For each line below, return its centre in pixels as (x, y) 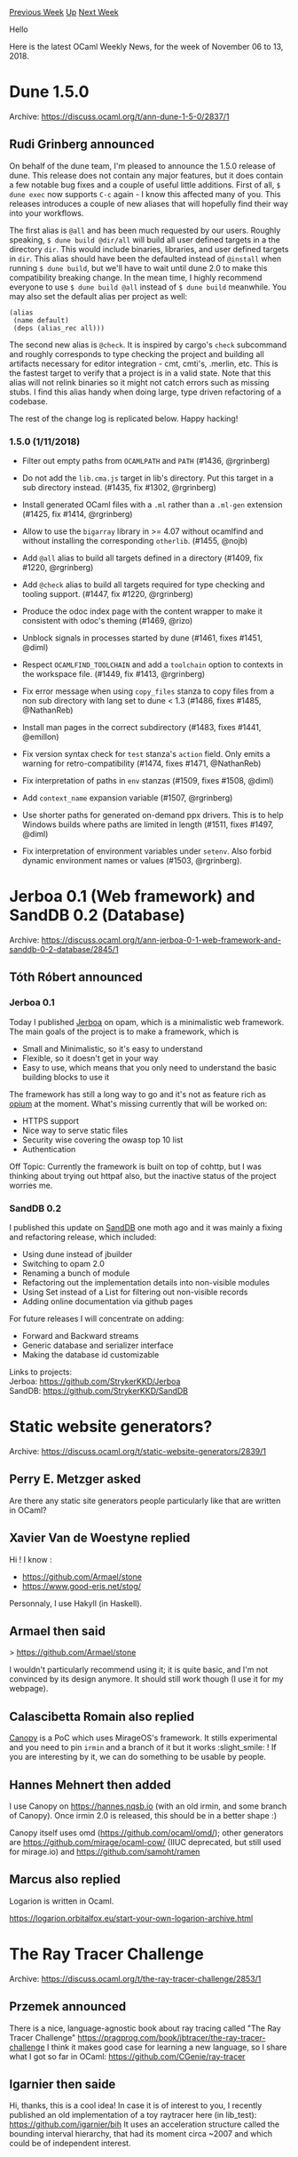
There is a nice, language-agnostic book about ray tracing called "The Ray (145, 2028)
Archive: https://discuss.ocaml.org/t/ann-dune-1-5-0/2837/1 (119, 116)
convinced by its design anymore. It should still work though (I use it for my (146, 1679)
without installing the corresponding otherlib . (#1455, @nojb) (135, 541)
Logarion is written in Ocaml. (62, 1901)
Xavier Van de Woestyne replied (100, 1538)
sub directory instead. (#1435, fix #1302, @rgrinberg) (119, 488)
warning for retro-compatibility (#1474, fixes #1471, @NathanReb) (141, 764)
